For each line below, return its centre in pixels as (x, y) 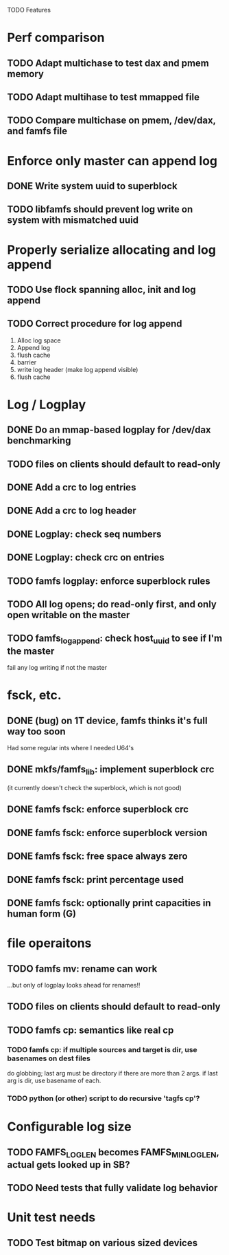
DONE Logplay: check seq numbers (84, 534)
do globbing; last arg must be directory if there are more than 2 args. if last (112, 1073)
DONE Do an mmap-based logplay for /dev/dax (109, 430)
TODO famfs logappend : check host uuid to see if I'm (115, 639)
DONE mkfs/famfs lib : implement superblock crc (111, 770)
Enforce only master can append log (112, 161)
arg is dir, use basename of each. (54, 1081)
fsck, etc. (34, 696)
